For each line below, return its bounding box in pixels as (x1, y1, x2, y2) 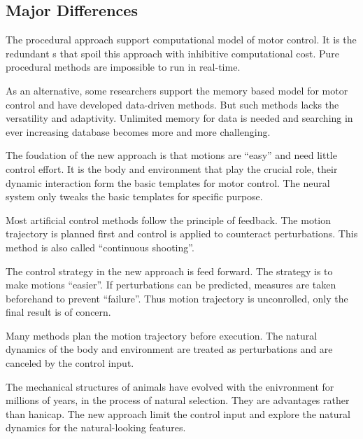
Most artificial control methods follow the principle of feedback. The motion (6, 212, 332, 227)
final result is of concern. (6, 305, 111, 319)
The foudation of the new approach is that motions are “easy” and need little (6, 148, 337, 162)
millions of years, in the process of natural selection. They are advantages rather (6, 393, 350, 407)
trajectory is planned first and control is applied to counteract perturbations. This (6, 226, 358, 241)
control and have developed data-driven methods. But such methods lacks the (6, 97, 339, 111)
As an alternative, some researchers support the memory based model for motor (6, 83, 348, 97)
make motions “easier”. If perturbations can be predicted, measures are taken (6, 277, 336, 292)
